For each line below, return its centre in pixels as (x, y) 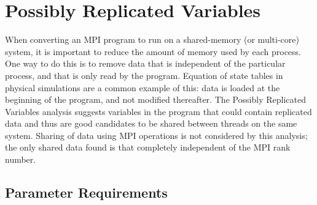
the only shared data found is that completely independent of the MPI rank (148, 147)
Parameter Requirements (86, 192)
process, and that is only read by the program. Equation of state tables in (144, 75)
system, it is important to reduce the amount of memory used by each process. (153, 51)
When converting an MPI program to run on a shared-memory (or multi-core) (152, 39)
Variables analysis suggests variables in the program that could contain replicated (158, 111)
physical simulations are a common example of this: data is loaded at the (143, 87)
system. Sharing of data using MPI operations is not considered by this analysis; (156, 135)
